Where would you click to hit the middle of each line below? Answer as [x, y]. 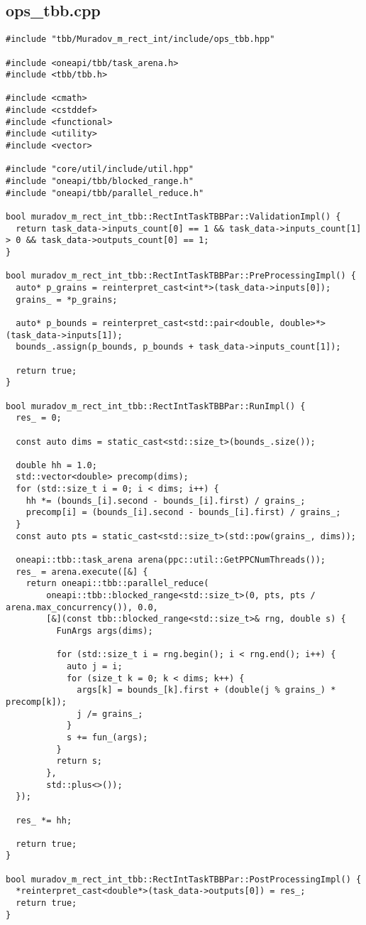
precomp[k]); [36, 702]
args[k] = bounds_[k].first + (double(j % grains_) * [206, 690]
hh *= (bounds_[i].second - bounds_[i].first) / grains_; [166, 501]
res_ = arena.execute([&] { [82, 572]
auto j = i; [94, 666]
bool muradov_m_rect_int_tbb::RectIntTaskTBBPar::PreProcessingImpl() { [181, 276]
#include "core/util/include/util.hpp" [100, 169]
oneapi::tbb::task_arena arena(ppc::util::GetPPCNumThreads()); [171, 560]
